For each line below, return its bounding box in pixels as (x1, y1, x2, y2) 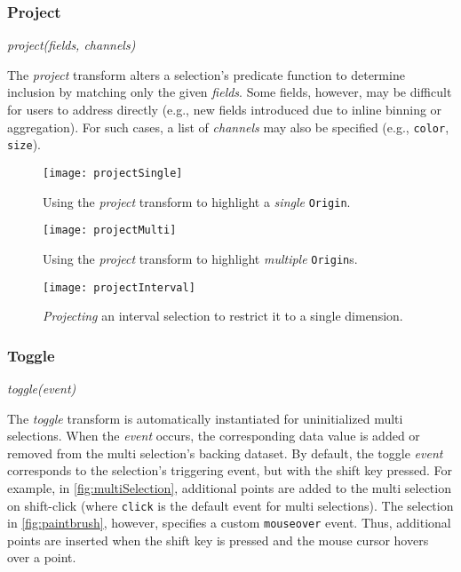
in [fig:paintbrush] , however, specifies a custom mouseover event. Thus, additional (7, 513, 451, 532)
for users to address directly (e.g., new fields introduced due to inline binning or (7, 100, 442, 118)
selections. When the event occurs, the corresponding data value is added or (7, 426, 420, 445)
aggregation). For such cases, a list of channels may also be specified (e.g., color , (7, 117, 449, 136)
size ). (7, 135, 41, 154)
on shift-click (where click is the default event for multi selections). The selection (7, 496, 454, 514)
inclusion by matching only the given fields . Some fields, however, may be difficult (7, 83, 452, 101)
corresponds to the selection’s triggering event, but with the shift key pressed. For (7, 461, 453, 480)
